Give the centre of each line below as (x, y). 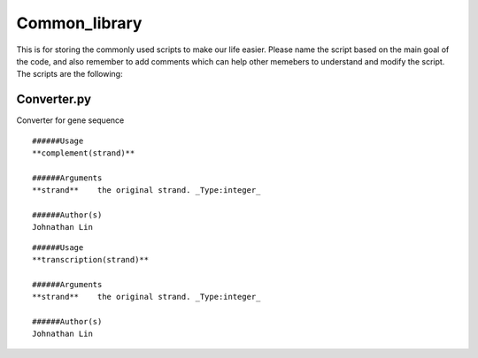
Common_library (79, 23)
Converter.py (54, 99)
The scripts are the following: (69, 74)
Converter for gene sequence (70, 120)
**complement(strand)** (84, 153)
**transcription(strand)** (91, 260)
